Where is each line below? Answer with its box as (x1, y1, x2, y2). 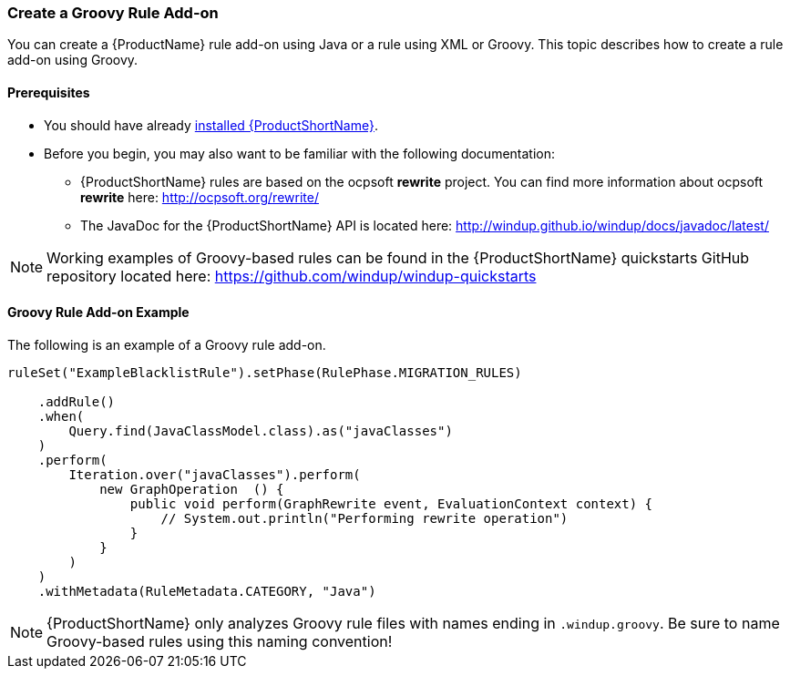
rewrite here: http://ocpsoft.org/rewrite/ (80, 189, 319, 205)
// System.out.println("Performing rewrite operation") (160, 510, 569, 526)
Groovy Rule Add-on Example (7, 304, 190, 321)
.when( (37, 408, 85, 424)
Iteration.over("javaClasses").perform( (68, 466, 361, 482)
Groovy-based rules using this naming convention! (46, 631, 393, 650)
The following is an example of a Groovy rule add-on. (7, 336, 326, 353)
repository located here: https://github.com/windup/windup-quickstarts (46, 266, 537, 285)
